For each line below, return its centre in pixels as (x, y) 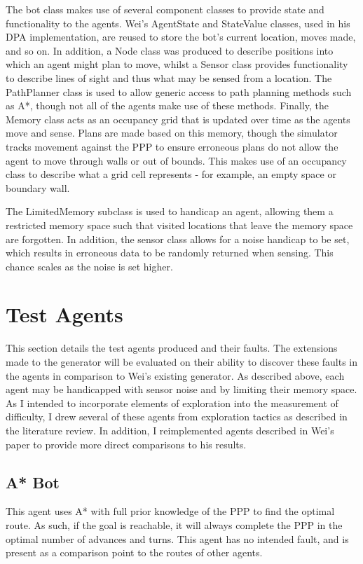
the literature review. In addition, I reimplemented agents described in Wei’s (170, 430)
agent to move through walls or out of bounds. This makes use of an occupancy (176, 160)
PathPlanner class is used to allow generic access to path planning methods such (179, 91)
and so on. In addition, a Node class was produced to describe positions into (170, 50)
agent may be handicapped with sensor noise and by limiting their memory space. (181, 389)
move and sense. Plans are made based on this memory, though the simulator (172, 133)
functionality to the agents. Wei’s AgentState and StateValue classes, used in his (178, 23)
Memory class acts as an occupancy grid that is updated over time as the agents (178, 119)
